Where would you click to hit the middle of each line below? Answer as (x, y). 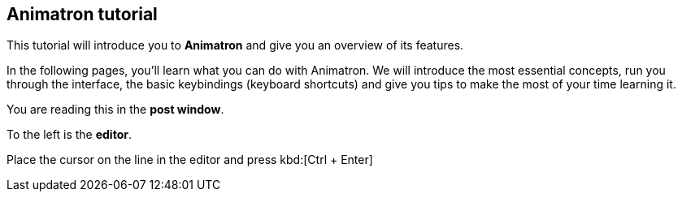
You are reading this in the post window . (115, 110)
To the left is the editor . (69, 135)
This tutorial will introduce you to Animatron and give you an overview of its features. (235, 45)
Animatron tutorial (82, 14)
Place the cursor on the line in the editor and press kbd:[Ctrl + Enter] (190, 160)
